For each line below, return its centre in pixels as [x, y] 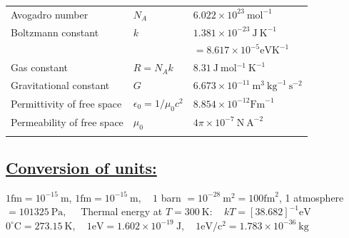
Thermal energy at [122, 211]
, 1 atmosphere [312, 197]
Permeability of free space [67, 121]
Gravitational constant [60, 85]
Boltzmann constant [55, 32]
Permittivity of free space [66, 103]
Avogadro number [50, 14]
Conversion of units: [81, 167]
